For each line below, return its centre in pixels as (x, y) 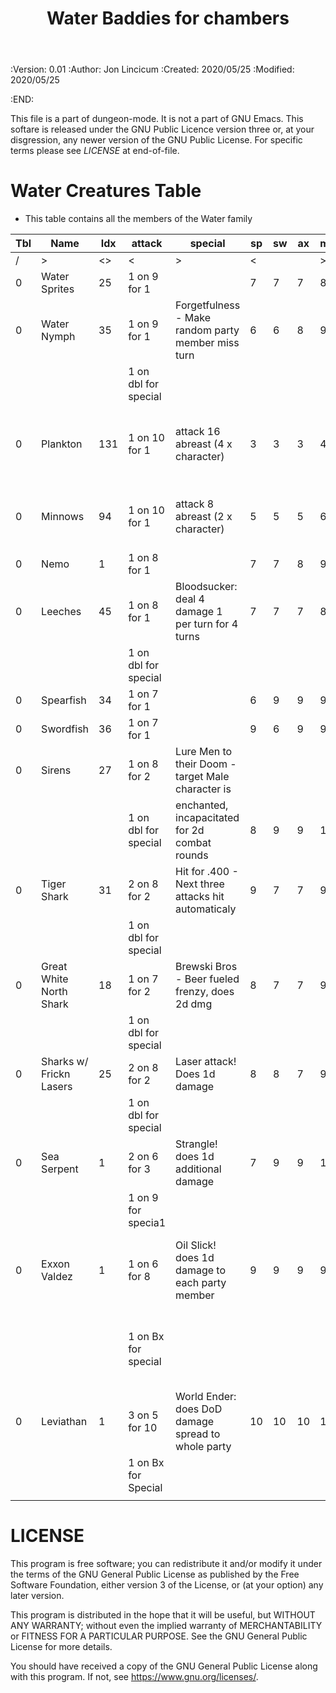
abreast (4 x (204, 444)
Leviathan (64, 1422)
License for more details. (61, 1647)
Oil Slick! (196, 1245)
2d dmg (194, 1004)
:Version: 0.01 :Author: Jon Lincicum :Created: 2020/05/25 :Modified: (152, 69)
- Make (193, 318)
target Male (202, 777)
